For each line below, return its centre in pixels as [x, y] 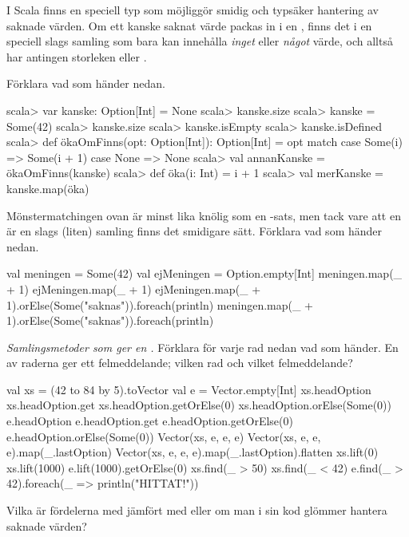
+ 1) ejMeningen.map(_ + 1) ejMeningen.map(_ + [134, 288]
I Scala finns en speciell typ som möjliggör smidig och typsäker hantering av [193, 10]
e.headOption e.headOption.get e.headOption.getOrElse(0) [150, 421]
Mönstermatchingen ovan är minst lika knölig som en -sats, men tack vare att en [204, 215]
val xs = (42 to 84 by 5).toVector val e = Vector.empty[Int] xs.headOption [189, 389]
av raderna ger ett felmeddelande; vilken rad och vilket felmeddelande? [180, 363]
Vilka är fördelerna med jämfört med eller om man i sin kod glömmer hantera [197, 510]
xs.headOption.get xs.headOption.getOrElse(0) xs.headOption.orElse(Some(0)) [199, 405]
